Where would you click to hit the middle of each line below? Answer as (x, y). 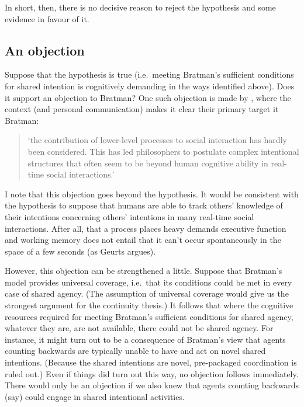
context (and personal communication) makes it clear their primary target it (142, 109)
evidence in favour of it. (47, 18)
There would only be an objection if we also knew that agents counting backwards (152, 385)
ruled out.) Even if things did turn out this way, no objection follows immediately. (152, 373)
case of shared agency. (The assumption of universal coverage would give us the (147, 293)
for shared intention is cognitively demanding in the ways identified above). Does (150, 86)
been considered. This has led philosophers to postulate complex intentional (163, 151)
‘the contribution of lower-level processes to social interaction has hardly (157, 140)
